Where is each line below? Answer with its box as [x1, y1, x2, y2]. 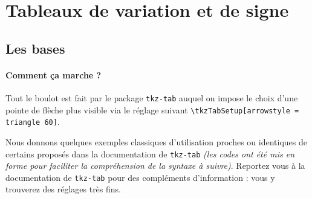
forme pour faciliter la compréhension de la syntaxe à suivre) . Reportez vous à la [5, 159, 305, 172]
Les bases [5, 39, 65, 57]
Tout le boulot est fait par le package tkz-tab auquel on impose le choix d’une [5, 91, 298, 104]
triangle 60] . [5, 115, 60, 128]
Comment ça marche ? [5, 68, 102, 81]
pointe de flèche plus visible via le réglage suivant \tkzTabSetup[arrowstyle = [5, 103, 299, 116]
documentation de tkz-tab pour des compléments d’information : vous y [5, 171, 275, 183]
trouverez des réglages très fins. [5, 183, 121, 195]
